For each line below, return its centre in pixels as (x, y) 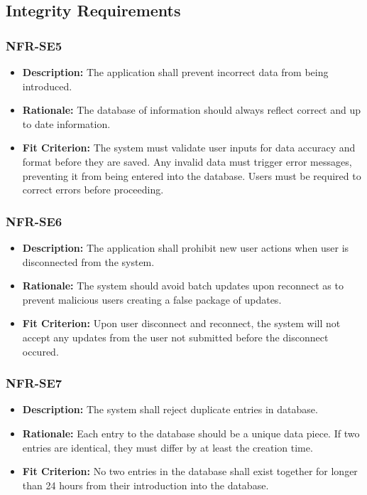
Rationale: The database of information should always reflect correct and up (192, 110)
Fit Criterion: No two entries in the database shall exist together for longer (190, 471)
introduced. (47, 86)
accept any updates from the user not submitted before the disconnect (175, 337)
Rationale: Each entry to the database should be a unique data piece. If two (191, 433)
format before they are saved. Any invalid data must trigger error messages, (187, 161)
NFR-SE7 (34, 383)
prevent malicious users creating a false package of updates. (152, 299)
